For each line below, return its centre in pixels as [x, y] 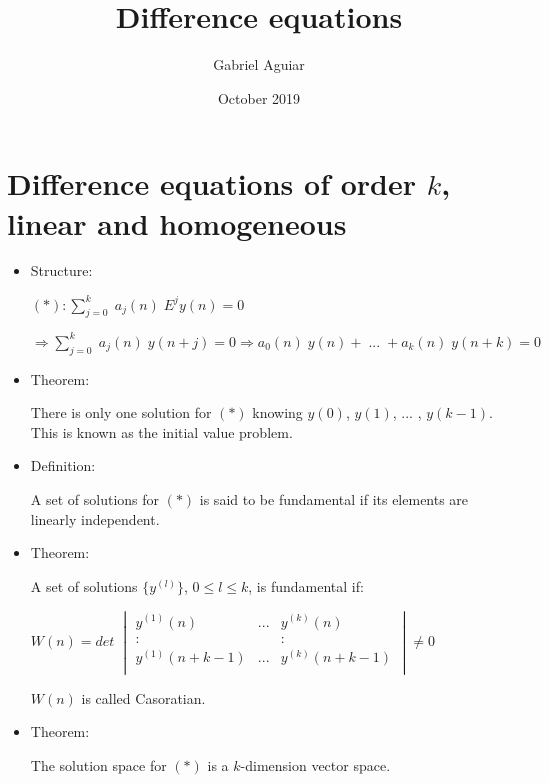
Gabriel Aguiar [259, 64]
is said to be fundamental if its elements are [334, 499]
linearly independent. [95, 518]
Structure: [61, 270]
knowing [277, 412]
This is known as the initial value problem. [161, 431]
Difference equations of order [211, 183]
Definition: [63, 465]
